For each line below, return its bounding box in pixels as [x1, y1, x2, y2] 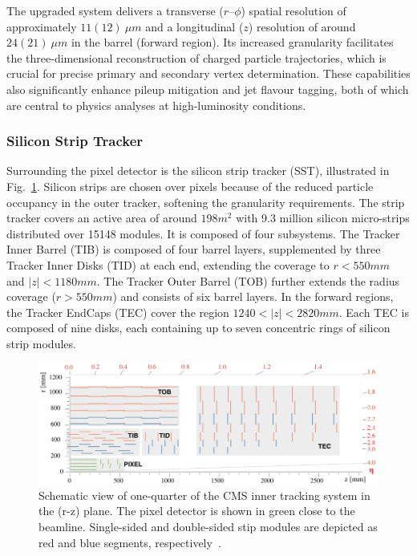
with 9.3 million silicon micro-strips [236, 209, 410, 226]
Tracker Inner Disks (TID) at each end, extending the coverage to [6, 256, 330, 273]
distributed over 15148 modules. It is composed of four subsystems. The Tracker [6, 225, 400, 241]
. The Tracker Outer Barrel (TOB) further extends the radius [96, 272, 400, 289]
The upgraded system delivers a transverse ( [6, 2, 224, 18]
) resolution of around [248, 18, 356, 34]
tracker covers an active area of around [6, 209, 197, 226]
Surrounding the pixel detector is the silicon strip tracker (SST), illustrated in [6, 162, 390, 179]
